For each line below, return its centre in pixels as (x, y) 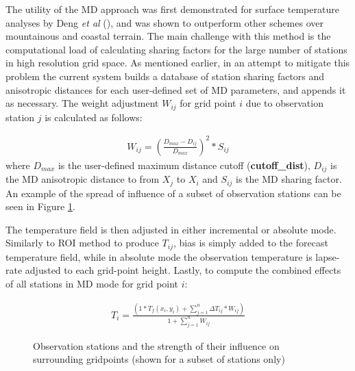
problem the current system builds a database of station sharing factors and (165, 76)
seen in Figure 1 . (40, 206)
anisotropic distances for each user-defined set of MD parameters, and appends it (176, 89)
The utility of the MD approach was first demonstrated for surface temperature (172, 9)
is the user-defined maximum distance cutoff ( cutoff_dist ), (184, 165)
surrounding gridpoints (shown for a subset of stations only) (159, 359)
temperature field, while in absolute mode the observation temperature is (159, 256)
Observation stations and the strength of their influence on (156, 345)
